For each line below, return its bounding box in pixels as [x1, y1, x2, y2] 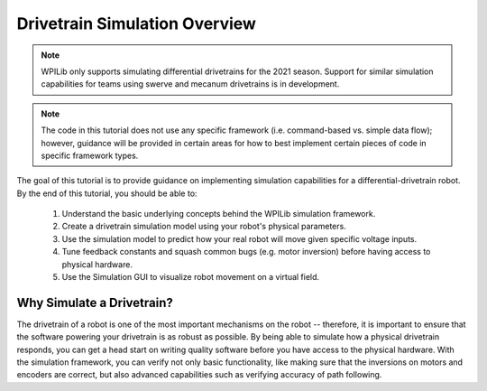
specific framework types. [41, 150, 139, 161]
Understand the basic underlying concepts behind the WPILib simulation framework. [61, 209, 376, 219]
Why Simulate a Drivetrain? [16, 294, 173, 311]
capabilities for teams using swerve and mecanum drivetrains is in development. [41, 79, 340, 89]
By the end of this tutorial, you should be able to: [16, 188, 198, 199]
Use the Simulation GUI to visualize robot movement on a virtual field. [61, 272, 320, 283]
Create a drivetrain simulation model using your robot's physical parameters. [61, 221, 346, 232]
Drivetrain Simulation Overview [16, 14, 257, 33]
